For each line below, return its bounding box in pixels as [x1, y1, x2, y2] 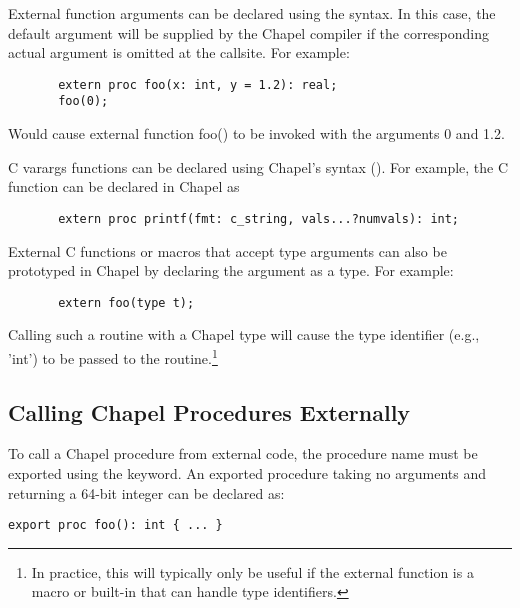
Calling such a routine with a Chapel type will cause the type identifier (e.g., [8, 324, 480, 345]
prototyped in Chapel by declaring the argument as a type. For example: [8, 260, 454, 281]
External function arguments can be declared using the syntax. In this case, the [8, 3, 496, 23]
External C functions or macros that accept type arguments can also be [8, 240, 447, 261]
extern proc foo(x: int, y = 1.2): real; [58, 77, 338, 92]
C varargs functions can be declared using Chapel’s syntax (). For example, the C [8, 156, 509, 177]
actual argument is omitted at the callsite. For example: [8, 42, 350, 63]
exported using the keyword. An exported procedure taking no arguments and [8, 463, 486, 484]
